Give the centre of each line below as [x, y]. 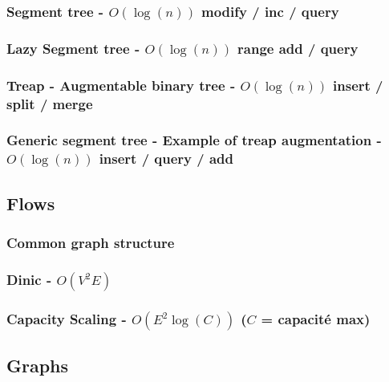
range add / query [298, 48]
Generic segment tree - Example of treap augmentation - [194, 140]
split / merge [50, 103]
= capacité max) [316, 318]
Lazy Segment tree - [73, 48]
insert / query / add [166, 158]
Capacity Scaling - [67, 318]
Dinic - [29, 279]
